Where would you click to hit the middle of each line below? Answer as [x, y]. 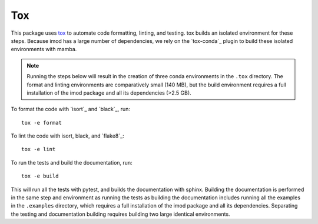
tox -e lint [39, 149]
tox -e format [42, 123]
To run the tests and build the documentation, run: [72, 162]
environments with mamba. [44, 49]
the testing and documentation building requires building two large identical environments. [120, 214]
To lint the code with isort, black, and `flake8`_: [67, 136]
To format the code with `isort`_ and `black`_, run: [71, 109]
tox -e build [40, 176]
